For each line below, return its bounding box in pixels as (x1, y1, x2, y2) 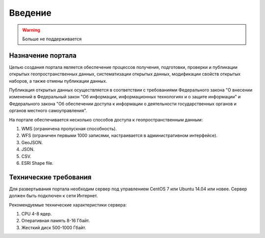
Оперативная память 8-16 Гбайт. (21, 218, 90, 224)
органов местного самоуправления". (9, 108, 87, 114)
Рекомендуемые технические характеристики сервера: (9, 202, 127, 208)
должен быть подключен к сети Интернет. (9, 193, 98, 199)
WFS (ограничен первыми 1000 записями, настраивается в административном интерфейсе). (21, 133, 218, 139)
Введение (9, 7, 52, 18)
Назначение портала (9, 51, 77, 59)
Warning (22, 27, 40, 33)
